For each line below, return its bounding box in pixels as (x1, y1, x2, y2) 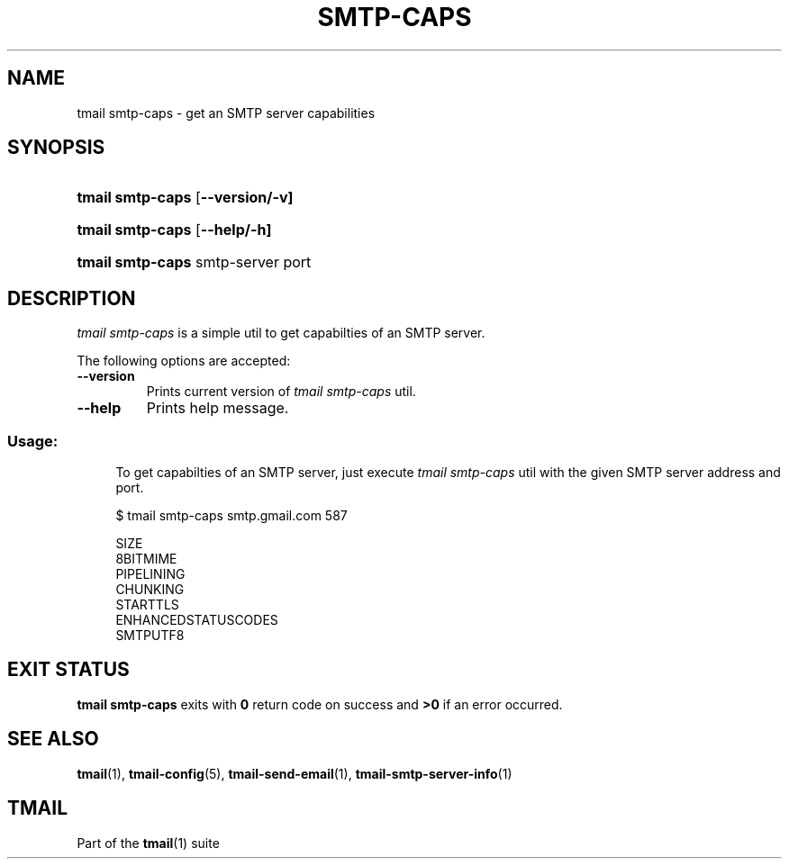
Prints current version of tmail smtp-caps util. (146, 383, 416, 400)
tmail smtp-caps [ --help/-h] (77, 221, 272, 239)
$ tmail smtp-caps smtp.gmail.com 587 (115, 508, 348, 524)
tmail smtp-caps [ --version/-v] (77, 188, 294, 207)
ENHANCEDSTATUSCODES (115, 612, 278, 628)
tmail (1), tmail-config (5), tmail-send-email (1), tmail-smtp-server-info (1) (77, 765, 512, 781)
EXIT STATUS (7, 658, 130, 681)
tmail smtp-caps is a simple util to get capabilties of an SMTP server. (77, 325, 485, 341)
